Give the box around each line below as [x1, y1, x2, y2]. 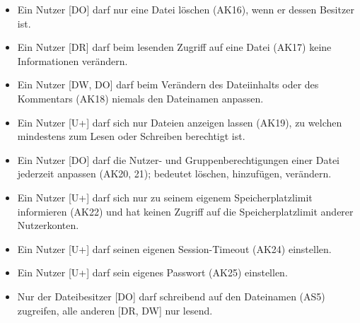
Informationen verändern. [17, 53, 128, 68]
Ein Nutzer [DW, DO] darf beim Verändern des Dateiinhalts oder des [17, 77, 319, 92]
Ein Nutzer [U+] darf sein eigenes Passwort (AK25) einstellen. [17, 265, 288, 280]
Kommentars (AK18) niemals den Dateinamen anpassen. [17, 90, 264, 105]
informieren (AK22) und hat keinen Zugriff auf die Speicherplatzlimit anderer [17, 204, 354, 218]
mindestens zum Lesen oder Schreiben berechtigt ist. [17, 129, 245, 143]
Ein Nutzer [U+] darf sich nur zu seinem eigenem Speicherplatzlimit [17, 189, 313, 204]
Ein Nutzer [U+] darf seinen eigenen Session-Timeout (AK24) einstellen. [17, 241, 332, 256]
